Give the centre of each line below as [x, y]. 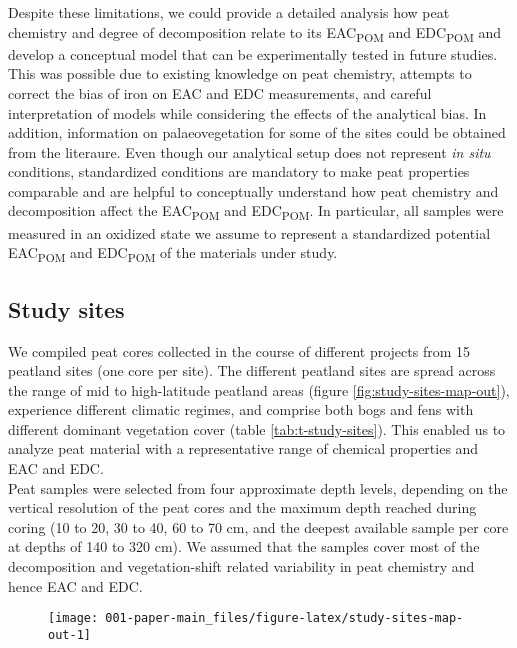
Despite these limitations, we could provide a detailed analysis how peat [229, 12]
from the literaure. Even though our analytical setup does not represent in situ [249, 151]
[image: [73, 618]
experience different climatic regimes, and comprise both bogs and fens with [241, 409]
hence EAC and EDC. [75, 585]
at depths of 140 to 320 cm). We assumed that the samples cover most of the [244, 546]
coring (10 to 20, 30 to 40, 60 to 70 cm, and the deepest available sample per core [258, 526]
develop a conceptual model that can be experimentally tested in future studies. [253, 53]
